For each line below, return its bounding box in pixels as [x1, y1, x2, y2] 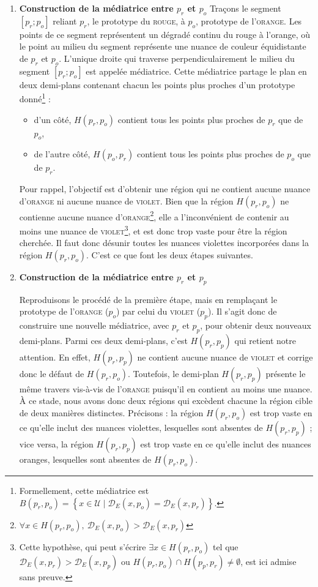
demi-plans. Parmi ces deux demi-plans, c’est [19, 334, 188, 346]
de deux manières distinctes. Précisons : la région [19, 406, 204, 419]
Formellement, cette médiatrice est [19, 484, 149, 497]
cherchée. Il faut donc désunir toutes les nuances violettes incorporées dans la [19, 236, 309, 249]
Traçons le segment [209, 2, 281, 14]
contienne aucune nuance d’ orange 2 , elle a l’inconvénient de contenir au [19, 208, 289, 223]
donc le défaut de [19, 367, 84, 379]
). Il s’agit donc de [207, 305, 277, 318]
